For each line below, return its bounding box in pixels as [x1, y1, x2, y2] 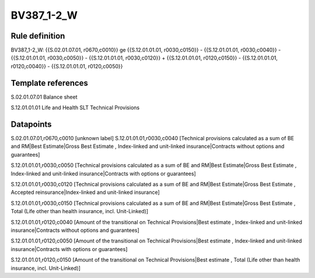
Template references [10, 78, 89, 88]
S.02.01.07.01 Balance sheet [10, 93, 78, 100]
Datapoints [10, 119, 52, 129]
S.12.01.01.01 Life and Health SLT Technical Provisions [10, 104, 140, 111]
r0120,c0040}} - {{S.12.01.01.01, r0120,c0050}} [10, 62, 123, 69]
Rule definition [10, 31, 65, 41]
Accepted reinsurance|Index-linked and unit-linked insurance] [10, 189, 160, 196]
